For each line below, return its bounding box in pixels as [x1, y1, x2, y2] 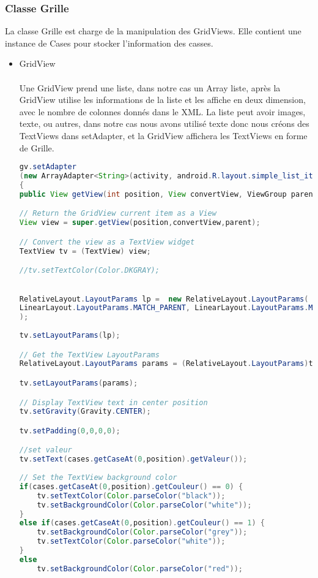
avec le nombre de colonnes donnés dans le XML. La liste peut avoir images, [19, 105, 306, 118]
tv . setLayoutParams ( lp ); [19, 331, 120, 340]
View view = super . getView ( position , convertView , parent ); [19, 218, 261, 227]
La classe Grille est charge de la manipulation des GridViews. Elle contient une [5, 25, 301, 37]
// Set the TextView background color [19, 473, 177, 482]
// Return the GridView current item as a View [19, 209, 216, 218]
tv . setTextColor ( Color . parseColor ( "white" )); [37, 537, 226, 546]
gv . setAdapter [19, 162, 76, 172]
